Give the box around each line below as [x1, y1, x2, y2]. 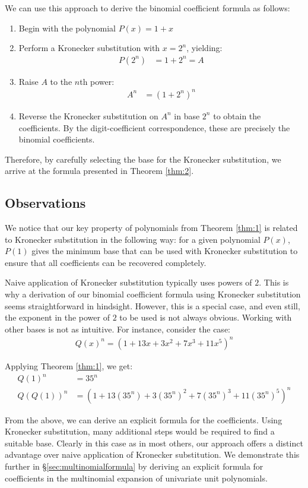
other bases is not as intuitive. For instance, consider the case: [5, 322, 230, 335]
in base [174, 109, 200, 122]
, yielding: [186, 42, 223, 54]
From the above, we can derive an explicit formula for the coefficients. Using [5, 413, 282, 426]
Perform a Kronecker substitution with [18, 42, 160, 54]
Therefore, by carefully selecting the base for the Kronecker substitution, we [5, 153, 281, 165]
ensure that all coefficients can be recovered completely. [5, 256, 207, 268]
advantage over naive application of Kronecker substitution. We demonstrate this [5, 448, 300, 461]
